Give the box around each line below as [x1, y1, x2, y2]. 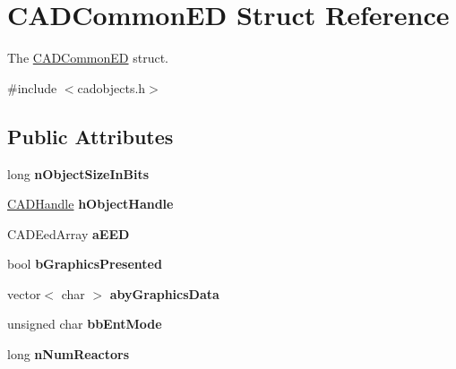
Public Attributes [7, 122, 174, 150]
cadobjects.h [77, 78, 146, 97]
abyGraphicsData [109, 284, 219, 303]
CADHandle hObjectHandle [7, 194, 174, 213]
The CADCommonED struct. [7, 48, 168, 67]
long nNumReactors [7, 345, 129, 364]
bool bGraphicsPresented [7, 254, 162, 273]
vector [7, 284, 41, 303]
